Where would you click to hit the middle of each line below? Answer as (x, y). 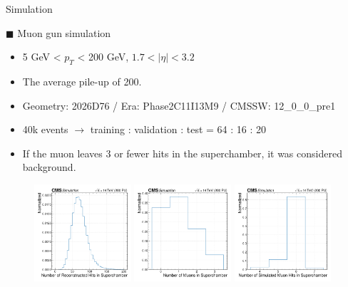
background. (49, 167)
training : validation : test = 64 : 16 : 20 (178, 129)
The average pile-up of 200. (82, 81)
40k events (45, 129)
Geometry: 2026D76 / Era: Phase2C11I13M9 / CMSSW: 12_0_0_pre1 (179, 105)
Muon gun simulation (64, 32)
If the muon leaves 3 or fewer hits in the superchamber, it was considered (182, 153)
